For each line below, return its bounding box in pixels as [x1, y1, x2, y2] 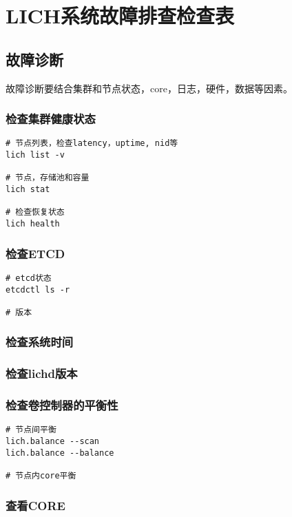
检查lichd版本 [6, 365, 78, 382]
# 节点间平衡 [6, 425, 56, 435]
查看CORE [6, 496, 65, 514]
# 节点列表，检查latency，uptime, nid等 [6, 138, 178, 149]
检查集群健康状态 [6, 110, 96, 127]
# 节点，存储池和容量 [6, 173, 90, 183]
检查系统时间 [6, 333, 74, 350]
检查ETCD [6, 244, 65, 262]
